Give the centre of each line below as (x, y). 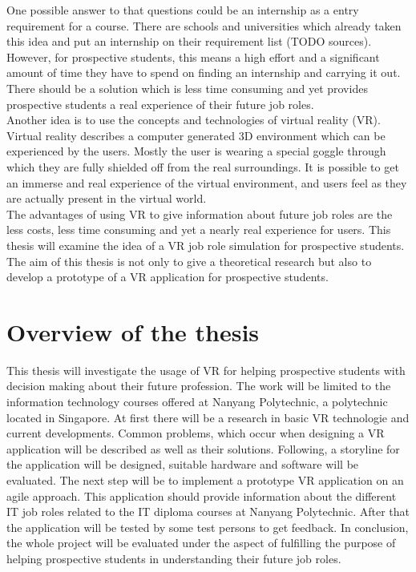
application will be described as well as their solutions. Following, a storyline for (203, 448)
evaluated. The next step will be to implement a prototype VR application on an (205, 479)
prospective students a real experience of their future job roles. (160, 104)
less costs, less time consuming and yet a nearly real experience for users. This (199, 230)
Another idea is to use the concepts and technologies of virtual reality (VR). (194, 120)
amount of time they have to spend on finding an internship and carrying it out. (204, 73)
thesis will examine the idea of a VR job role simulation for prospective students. (206, 245)
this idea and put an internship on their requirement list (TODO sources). (189, 41)
